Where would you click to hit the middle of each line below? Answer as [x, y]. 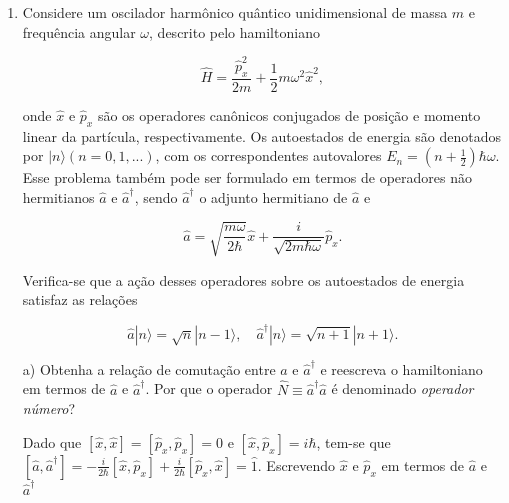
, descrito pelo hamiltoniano [234, 31]
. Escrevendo [296, 464]
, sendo [156, 196]
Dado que [52, 441]
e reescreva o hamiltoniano [401, 368]
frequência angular [79, 31]
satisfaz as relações [80, 299]
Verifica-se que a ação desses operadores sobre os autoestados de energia [243, 279]
